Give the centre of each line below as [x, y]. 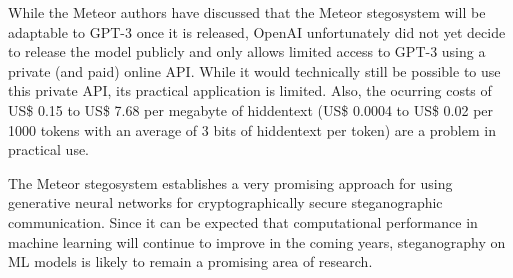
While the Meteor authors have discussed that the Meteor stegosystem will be [247, 12]
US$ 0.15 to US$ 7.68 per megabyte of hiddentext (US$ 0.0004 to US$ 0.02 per [251, 109]
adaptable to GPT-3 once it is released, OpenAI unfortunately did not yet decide [257, 31]
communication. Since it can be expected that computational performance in [243, 221]
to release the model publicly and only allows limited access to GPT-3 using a [247, 51]
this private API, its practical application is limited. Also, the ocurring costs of [250, 90]
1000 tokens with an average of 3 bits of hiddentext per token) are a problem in [252, 129]
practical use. [49, 149]
